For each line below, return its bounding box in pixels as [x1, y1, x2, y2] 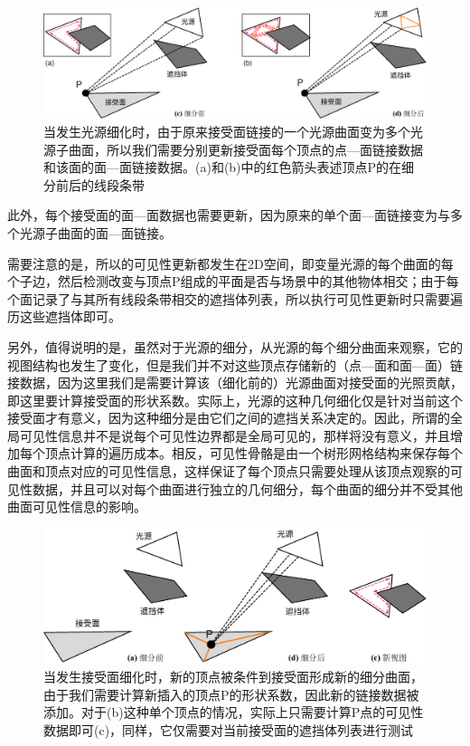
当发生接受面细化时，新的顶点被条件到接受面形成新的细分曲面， [43, 666, 423, 685]
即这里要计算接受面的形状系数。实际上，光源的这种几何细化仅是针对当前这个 [7, 390, 463, 409]
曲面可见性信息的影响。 [7, 497, 146, 516]
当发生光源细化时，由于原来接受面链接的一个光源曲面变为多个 [43, 121, 410, 140]
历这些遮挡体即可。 [7, 307, 121, 326]
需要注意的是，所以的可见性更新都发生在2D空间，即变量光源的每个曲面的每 [7, 253, 454, 273]
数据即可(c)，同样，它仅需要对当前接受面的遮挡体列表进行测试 [43, 720, 414, 739]
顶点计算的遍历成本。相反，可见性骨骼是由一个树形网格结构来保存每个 [44, 444, 463, 463]
